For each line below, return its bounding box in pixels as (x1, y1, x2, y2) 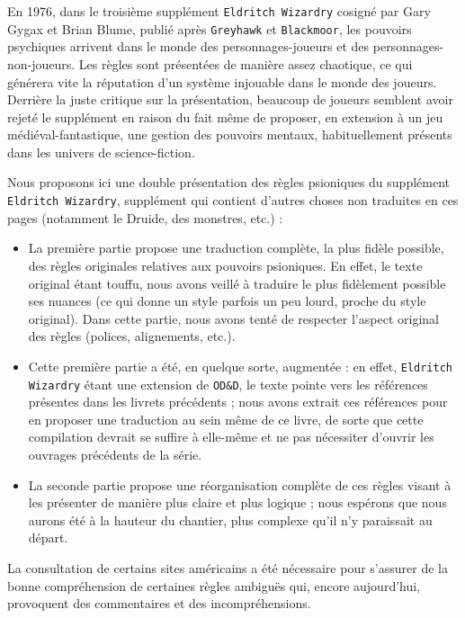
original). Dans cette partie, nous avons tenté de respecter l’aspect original (28, 309, 439, 327)
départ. (28, 528, 68, 547)
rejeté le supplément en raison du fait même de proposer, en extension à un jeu (7, 107, 443, 126)
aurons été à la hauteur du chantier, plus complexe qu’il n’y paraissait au (28, 510, 433, 529)
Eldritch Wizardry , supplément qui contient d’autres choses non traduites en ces (7, 191, 459, 210)
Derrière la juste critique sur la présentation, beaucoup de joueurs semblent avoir (7, 90, 453, 109)
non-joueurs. (7, 54, 76, 73)
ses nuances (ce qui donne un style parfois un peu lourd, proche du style (28, 291, 426, 310)
